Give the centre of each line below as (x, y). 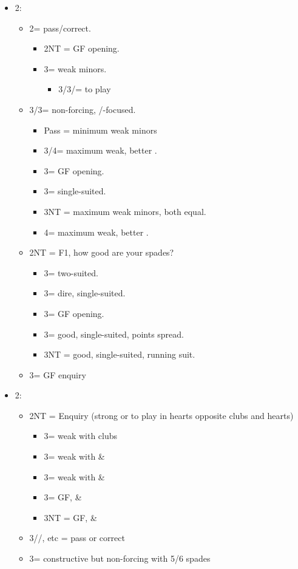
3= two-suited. (71, 272)
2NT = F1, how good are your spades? (102, 252)
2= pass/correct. (60, 28)
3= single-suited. (75, 191)
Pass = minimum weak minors (100, 130)
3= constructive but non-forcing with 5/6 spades (120, 558)
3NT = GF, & (70, 517)
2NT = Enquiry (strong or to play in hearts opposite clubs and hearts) (161, 415)
